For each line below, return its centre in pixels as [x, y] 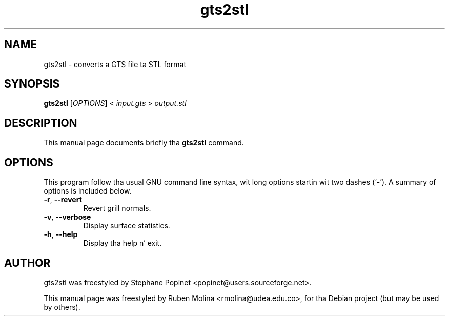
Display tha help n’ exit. [123, 243]
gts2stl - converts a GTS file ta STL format [115, 64]
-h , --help [61, 234]
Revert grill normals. [117, 208]
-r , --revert [63, 200]
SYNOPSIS [32, 84]
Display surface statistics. [127, 226]
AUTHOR [27, 263]
